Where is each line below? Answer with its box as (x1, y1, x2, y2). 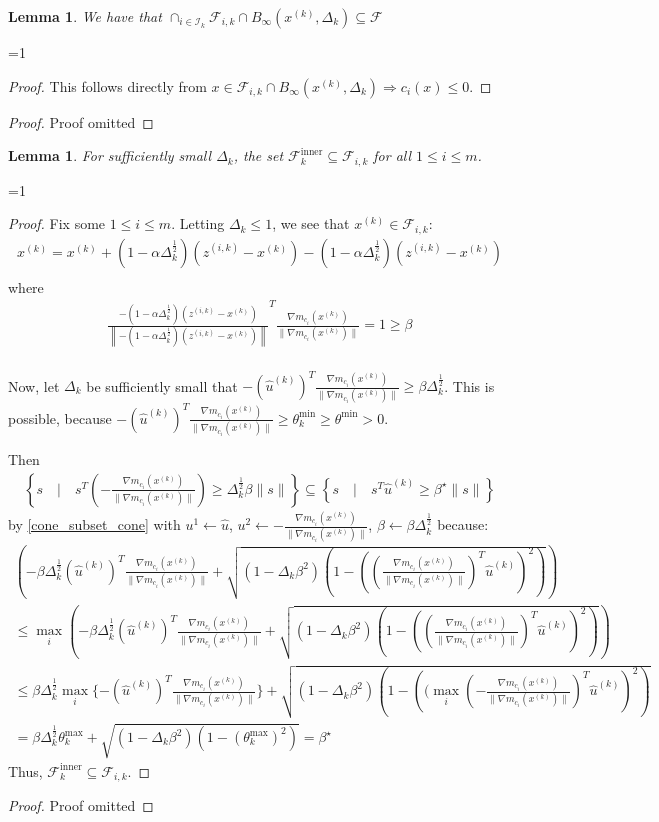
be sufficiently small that (86, 375, 238, 396)
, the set (233, 145, 284, 166)
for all (373, 145, 412, 166)
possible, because (8, 407, 112, 428)
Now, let (8, 375, 60, 396)
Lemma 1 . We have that (8, 6, 162, 26)
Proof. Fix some (8, 213, 106, 234)
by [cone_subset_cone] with (8, 514, 181, 535)
